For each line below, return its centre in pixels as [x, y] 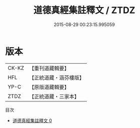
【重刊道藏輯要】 [49, 68]
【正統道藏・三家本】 [54, 96]
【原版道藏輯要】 [49, 87]
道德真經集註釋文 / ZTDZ [84, 10]
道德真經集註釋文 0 [32, 120]
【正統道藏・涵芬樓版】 [56, 77]
